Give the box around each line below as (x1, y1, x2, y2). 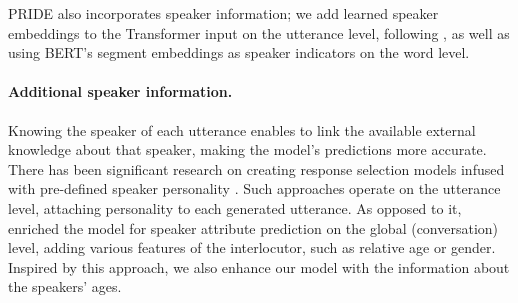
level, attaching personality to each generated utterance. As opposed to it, (8, 197, 462, 218)
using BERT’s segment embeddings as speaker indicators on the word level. (8, 42, 470, 63)
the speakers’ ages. (8, 276, 122, 297)
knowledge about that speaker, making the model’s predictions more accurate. (8, 139, 487, 160)
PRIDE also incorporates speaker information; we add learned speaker (8, 3, 439, 23)
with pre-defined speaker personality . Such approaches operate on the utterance (8, 178, 501, 199)
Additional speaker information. (8, 81, 233, 102)
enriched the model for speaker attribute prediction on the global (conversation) (8, 217, 499, 238)
